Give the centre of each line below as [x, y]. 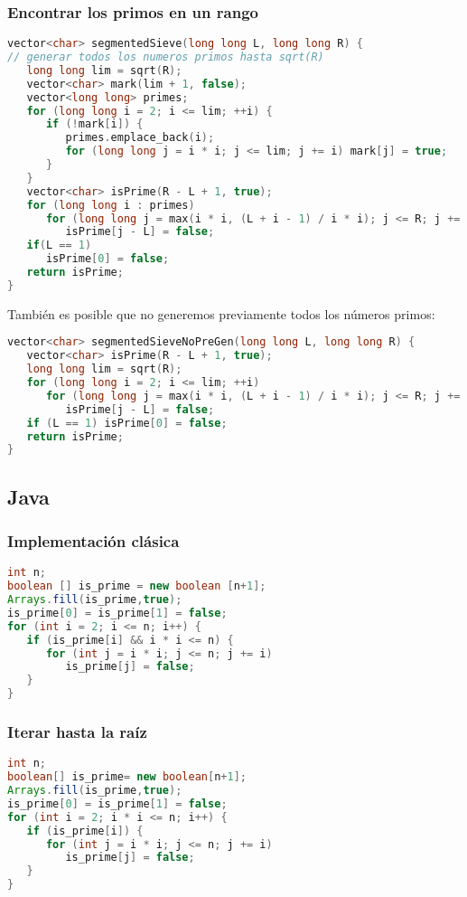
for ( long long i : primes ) [111, 205]
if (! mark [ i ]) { [94, 124]
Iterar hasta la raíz [77, 731]
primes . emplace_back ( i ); [140, 138]
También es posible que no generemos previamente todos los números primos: [221, 313]
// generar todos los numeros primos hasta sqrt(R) [166, 57]
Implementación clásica [93, 541]
